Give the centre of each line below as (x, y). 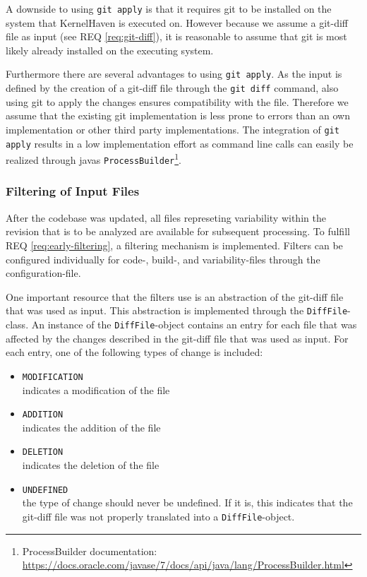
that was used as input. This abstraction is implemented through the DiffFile (177, 310)
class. (17, 324)
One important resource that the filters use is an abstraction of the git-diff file (175, 296)
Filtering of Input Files (73, 191)
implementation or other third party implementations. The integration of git (173, 129)
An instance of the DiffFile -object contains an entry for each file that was (194, 324)
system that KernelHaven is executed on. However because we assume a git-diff (177, 22)
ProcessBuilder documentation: (90, 551)
